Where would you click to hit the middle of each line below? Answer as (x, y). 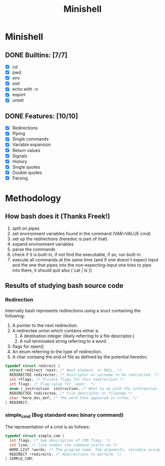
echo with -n (25, 89)
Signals (20, 156)
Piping (19, 134)
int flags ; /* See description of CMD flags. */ (60, 440)
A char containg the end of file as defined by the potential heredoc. (80, 357)
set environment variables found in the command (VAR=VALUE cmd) (82, 233)
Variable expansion (32, 144)
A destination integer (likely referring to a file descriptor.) (77, 336)
